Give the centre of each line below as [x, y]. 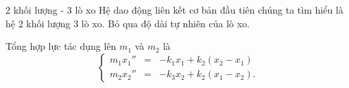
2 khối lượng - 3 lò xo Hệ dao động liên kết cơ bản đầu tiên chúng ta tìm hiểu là [174, 10]
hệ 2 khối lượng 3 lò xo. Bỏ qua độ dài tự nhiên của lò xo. [128, 23]
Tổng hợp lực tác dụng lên [61, 46]
